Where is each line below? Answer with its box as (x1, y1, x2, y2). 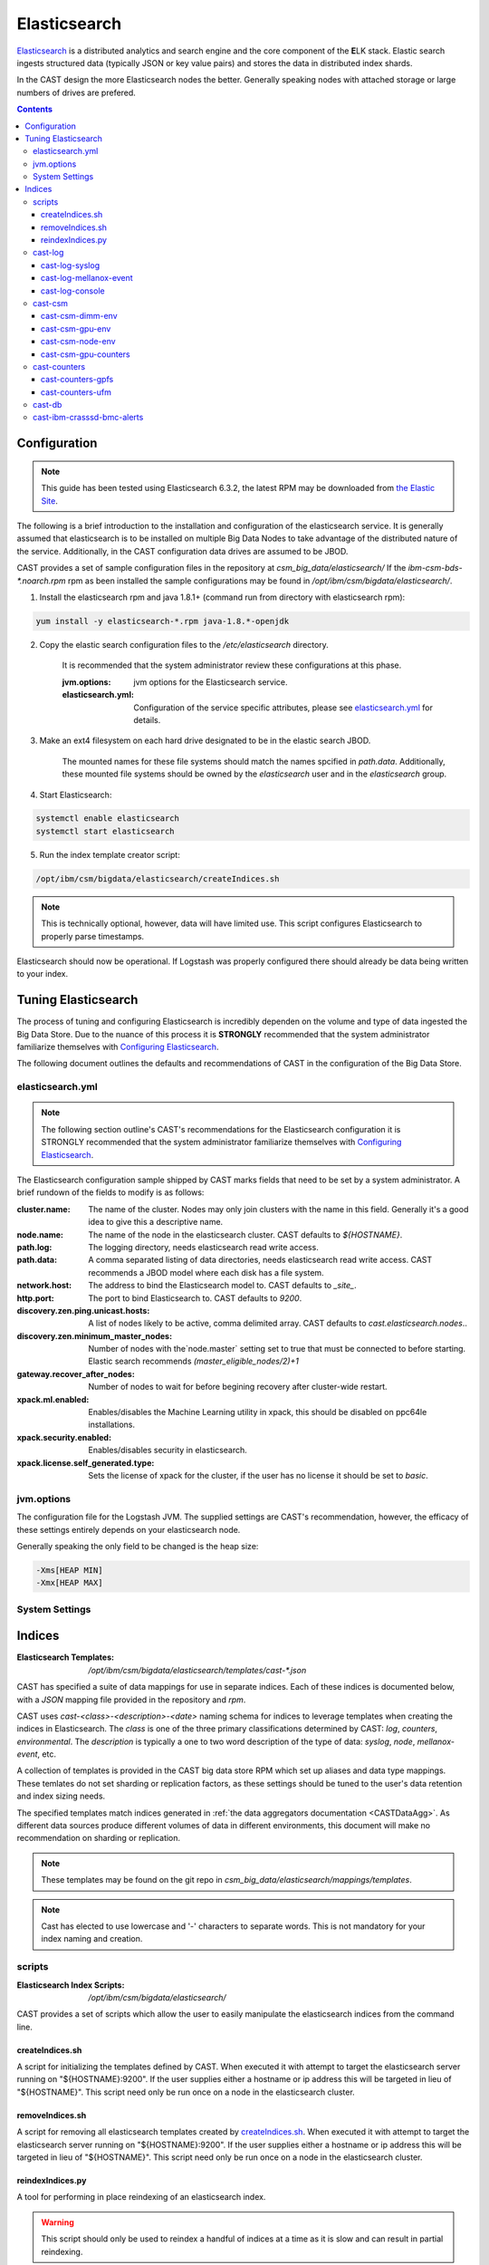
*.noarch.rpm (16, 575, 67, 586)
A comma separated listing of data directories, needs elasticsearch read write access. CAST (88, 1255, 433, 1266)
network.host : (16, 1280, 72, 1291)
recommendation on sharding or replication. (16, 1833, 181, 1844)
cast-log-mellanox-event (41, 273, 133, 284)
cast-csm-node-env (41, 336, 117, 347)
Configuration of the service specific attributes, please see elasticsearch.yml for (133, 702, 434, 713)
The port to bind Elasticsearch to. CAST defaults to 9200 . (88, 1292, 302, 1304)
